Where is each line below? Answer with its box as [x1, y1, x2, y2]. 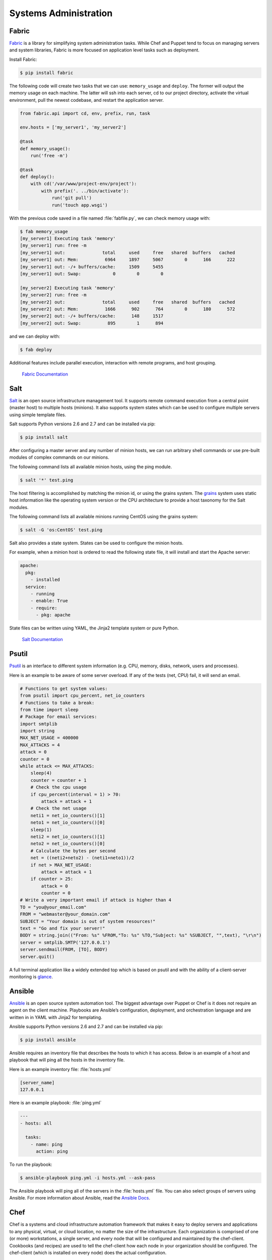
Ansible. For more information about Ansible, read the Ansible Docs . [9, 1195, 151, 1201]
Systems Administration [9, 8, 113, 19]
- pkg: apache [36, 612, 71, 618]
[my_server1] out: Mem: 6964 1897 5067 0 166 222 [20, 257, 235, 263]
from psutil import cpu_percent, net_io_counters [20, 693, 145, 699]
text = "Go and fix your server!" [20, 925, 105, 931]
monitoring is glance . [9, 973, 53, 980]
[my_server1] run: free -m [20, 242, 87, 248]
